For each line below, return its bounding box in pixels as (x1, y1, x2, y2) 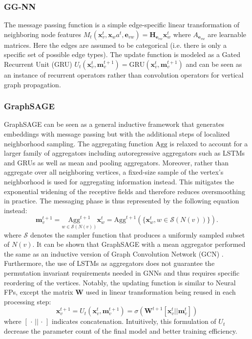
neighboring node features (4, 29, 82, 39)
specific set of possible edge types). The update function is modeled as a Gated (4, 49, 240, 60)
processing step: (4, 296, 51, 306)
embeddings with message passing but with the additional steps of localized (4, 129, 230, 139)
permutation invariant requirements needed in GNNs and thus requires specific (4, 267, 240, 278)
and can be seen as (186, 59, 242, 69)
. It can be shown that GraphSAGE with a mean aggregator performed (32, 239, 246, 249)
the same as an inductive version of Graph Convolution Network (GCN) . (4, 248, 224, 259)
